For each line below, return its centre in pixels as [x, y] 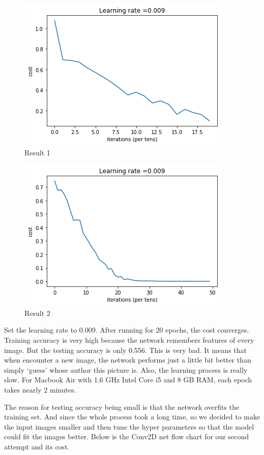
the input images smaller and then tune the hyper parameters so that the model [129, 426]
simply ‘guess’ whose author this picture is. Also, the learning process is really [126, 369]
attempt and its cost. [37, 446]
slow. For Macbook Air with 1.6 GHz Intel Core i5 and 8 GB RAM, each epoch [128, 380]
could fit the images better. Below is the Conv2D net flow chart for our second [127, 436]
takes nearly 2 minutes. [40, 389]
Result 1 [37, 152]
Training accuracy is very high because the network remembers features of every [129, 339]
